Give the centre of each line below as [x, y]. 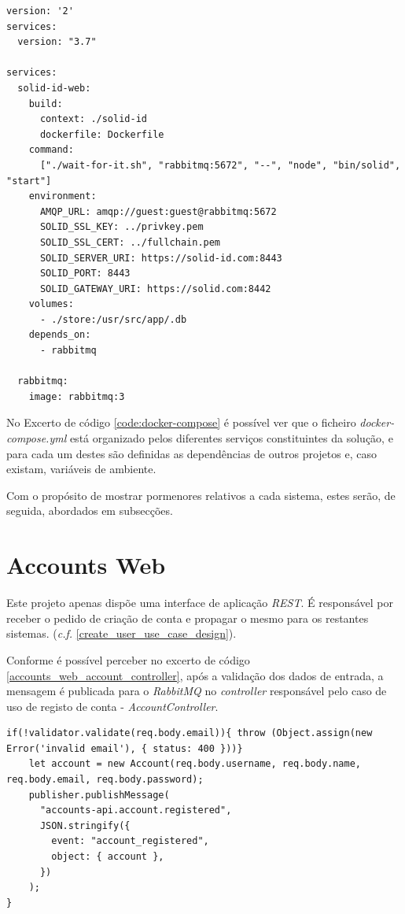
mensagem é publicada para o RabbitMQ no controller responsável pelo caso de [197, 691]
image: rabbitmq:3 [77, 396]
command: [51, 150]
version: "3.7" [57, 42]
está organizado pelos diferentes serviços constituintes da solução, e [231, 438]
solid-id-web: [54, 88]
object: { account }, [108, 857]
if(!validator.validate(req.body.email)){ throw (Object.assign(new [190, 733]
